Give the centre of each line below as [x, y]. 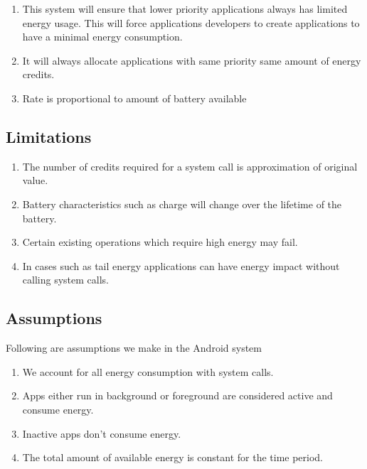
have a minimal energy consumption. [102, 37]
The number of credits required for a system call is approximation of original [190, 166]
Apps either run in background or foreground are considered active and [177, 395]
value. [35, 180]
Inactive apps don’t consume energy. [102, 433]
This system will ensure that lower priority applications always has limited [185, 9]
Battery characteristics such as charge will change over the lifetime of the [182, 204]
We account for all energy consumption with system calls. [148, 371]
